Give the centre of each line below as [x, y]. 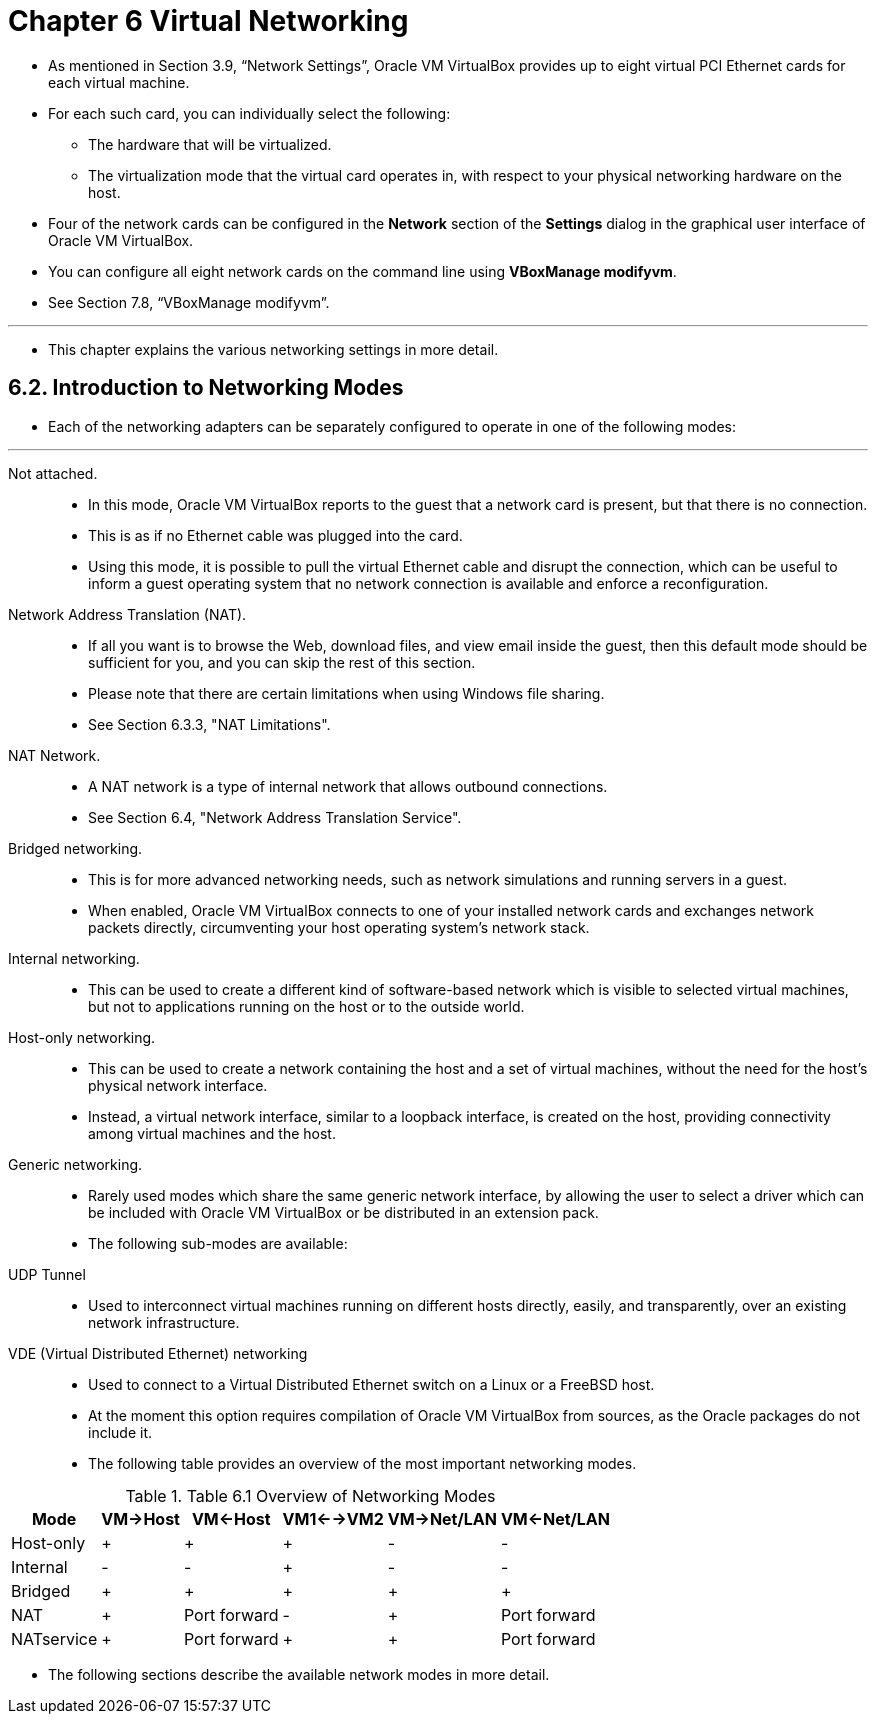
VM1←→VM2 [333, 1518]
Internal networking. [74, 958]
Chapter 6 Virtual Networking [208, 21]
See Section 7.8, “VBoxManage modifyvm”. [189, 302]
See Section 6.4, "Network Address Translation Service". [275, 817]
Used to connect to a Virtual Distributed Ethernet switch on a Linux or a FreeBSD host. [371, 1384]
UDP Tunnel [47, 1274]
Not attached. [53, 473]
